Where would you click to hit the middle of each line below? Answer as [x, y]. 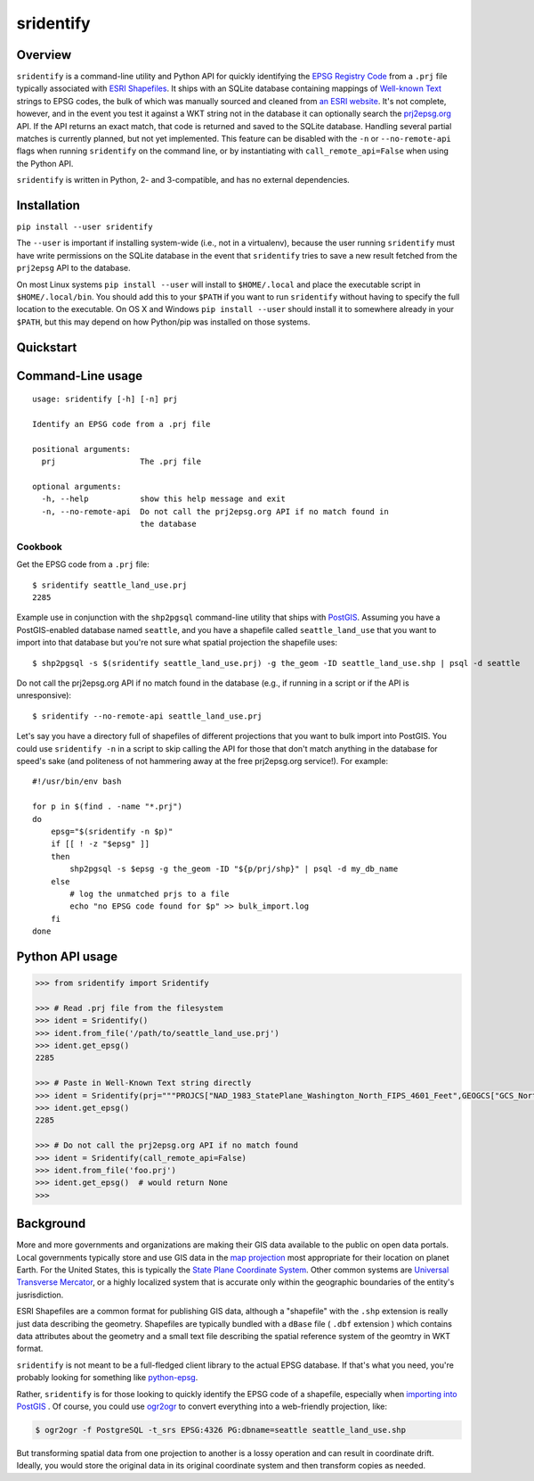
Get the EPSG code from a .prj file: [83, 564]
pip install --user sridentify [85, 227]
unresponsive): [44, 695]
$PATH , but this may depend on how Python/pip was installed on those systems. [163, 322]
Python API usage [67, 956]
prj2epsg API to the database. [73, 268]
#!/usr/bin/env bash [77, 782]
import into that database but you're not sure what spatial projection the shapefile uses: [177, 643]
